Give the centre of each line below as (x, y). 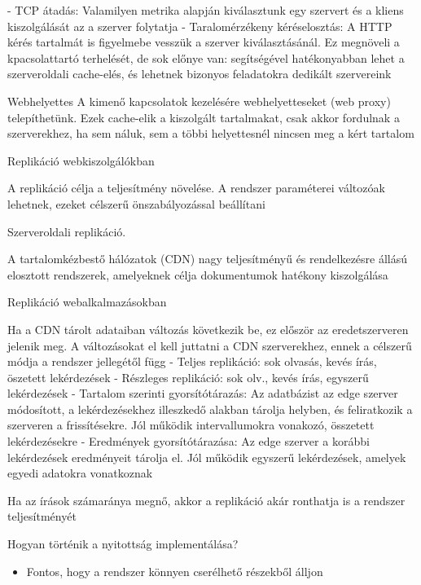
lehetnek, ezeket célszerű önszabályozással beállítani (136, 203)
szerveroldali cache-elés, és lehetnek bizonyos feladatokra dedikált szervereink (200, 74)
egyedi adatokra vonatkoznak (80, 473)
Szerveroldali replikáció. (67, 231)
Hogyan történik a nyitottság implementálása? (123, 544)
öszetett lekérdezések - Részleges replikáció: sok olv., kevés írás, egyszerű (188, 377)
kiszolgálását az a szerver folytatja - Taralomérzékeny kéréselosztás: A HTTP (200, 26)
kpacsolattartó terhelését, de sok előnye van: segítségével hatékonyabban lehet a (206, 57)
